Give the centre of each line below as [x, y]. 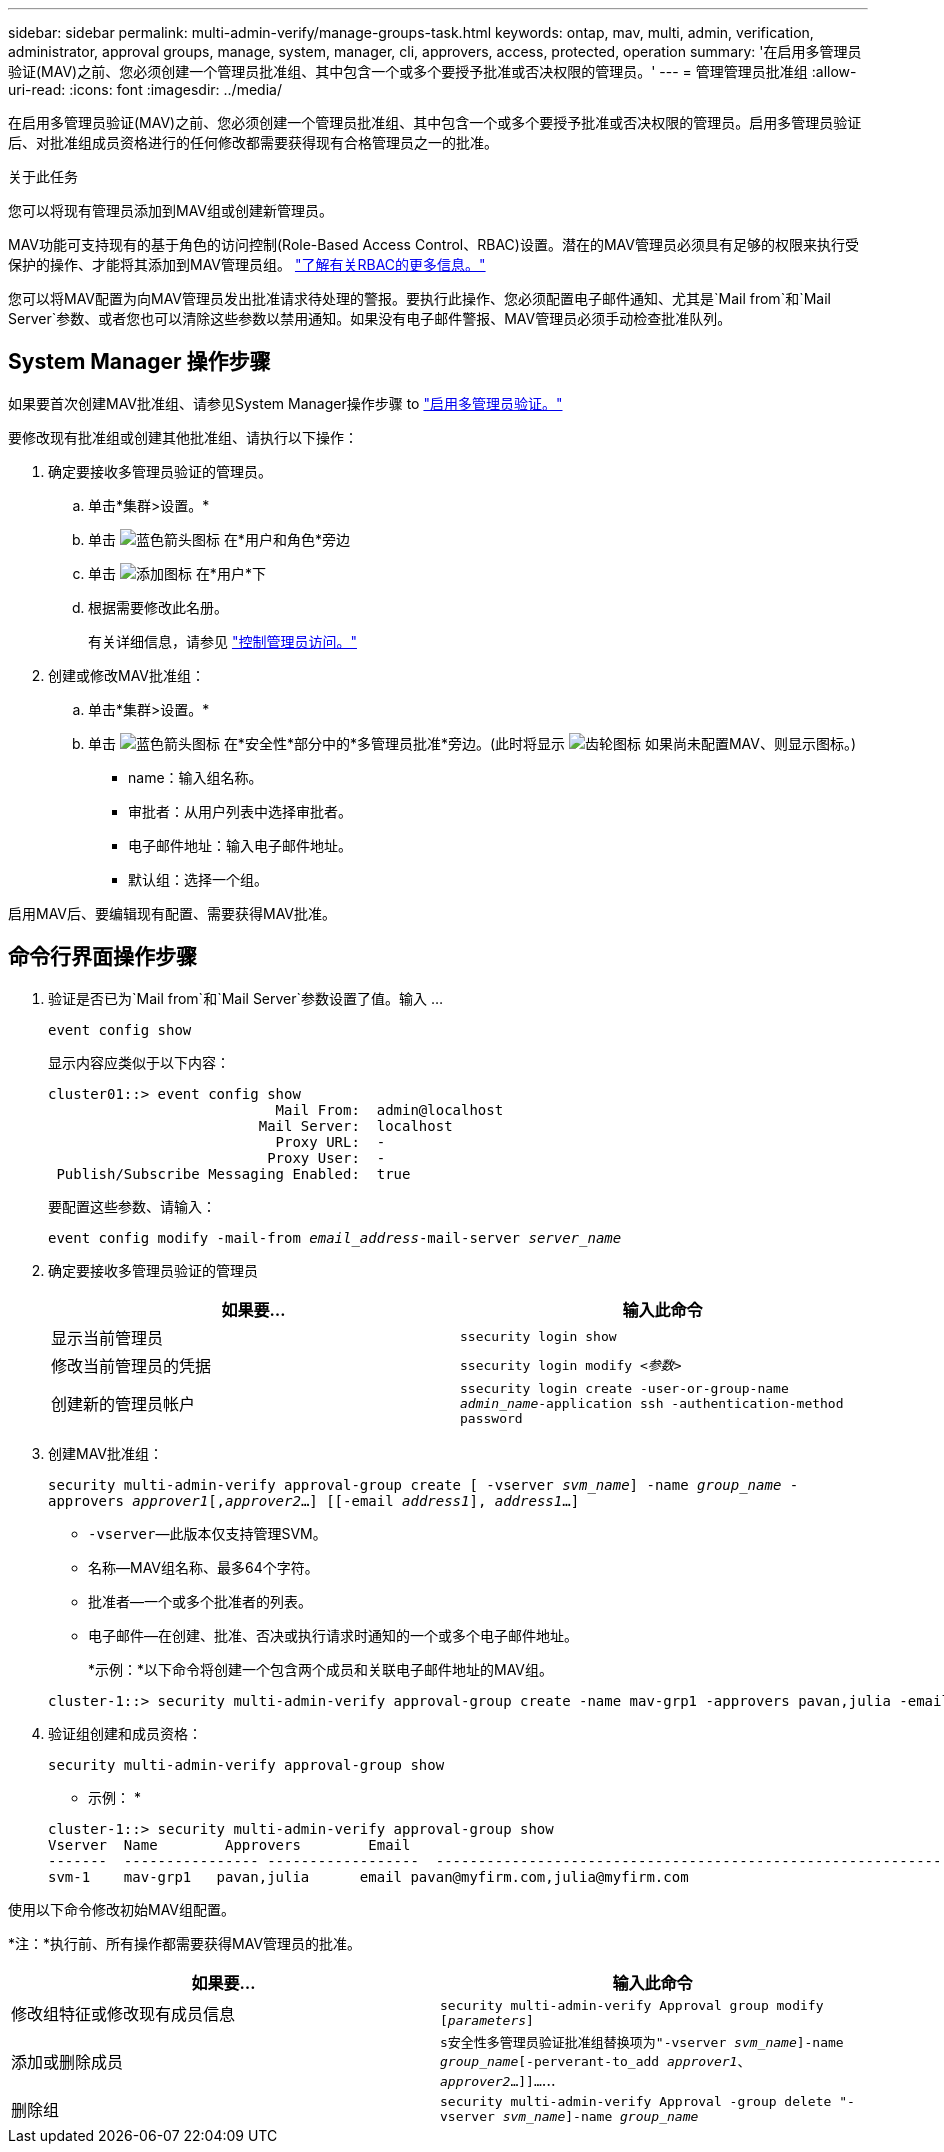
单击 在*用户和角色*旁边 [219, 539]
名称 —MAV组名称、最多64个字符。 [203, 1567]
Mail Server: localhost [355, 1125]
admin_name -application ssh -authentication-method [652, 1403]
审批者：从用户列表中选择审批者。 [240, 811]
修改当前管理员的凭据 [131, 1365]
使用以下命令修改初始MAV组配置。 [122, 1909]
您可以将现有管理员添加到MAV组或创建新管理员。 [171, 210]
